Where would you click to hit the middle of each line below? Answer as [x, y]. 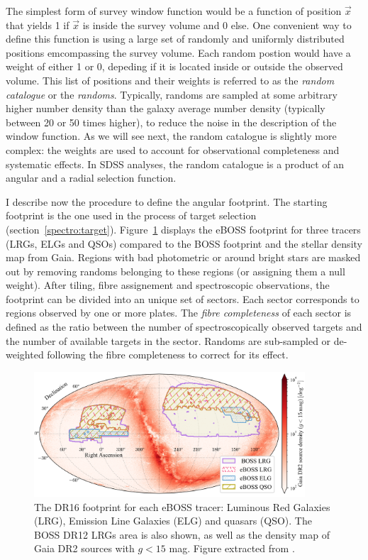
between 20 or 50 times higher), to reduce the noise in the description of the [171, 122]
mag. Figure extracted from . [232, 548]
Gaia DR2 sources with [84, 548]
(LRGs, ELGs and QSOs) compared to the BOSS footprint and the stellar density [184, 243]
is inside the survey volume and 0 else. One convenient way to [217, 24]
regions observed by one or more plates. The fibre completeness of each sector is [179, 313]
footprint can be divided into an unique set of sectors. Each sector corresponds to [183, 298]
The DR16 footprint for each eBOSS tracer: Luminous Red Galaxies [182, 506]
